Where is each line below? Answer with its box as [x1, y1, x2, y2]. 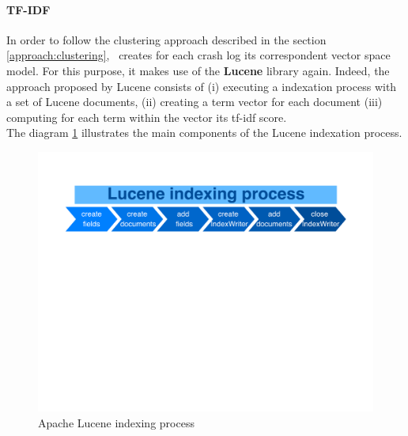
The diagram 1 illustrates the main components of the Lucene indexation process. [6, 124, 402, 141]
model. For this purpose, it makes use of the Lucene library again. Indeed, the [6, 62, 390, 78]
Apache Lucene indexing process [38, 414, 195, 430]
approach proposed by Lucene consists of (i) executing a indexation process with [6, 78, 397, 94]
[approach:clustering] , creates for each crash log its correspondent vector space [6, 47, 391, 63]
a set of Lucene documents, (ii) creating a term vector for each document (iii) [6, 93, 383, 110]
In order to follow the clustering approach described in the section [6, 31, 327, 47]
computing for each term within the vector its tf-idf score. [6, 108, 287, 125]
